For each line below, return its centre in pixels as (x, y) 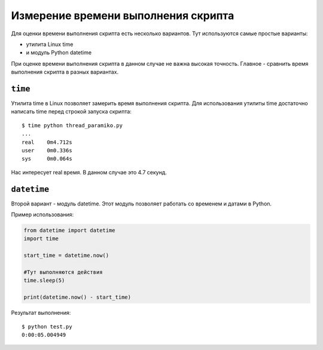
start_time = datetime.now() (66, 256)
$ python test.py (47, 326)
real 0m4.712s (47, 142)
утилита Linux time (50, 44)
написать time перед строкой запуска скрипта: (71, 112)
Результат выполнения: (41, 313)
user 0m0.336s (47, 150)
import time (41, 239)
